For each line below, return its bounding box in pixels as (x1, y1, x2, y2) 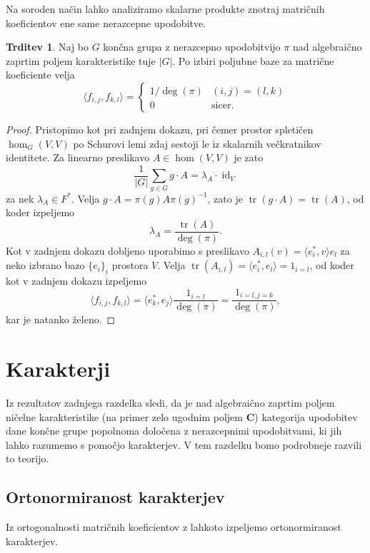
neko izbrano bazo (6, 258, 85, 273)
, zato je (207, 191, 243, 206)
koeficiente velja (6, 67, 75, 82)
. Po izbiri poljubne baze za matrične (172, 53, 334, 68)
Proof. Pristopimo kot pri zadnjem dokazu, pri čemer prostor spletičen (6, 121, 314, 136)
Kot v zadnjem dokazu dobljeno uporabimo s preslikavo (6, 243, 249, 258)
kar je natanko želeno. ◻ (6, 312, 116, 327)
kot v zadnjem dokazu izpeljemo (6, 273, 147, 288)
